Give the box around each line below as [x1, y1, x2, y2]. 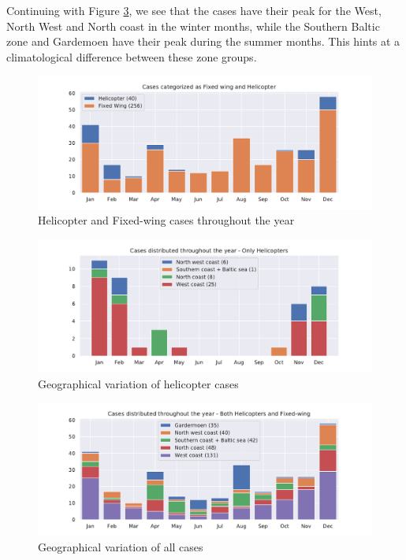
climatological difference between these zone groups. [6, 48, 257, 65]
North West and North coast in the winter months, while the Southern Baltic [6, 17, 380, 34]
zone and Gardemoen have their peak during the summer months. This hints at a [6, 33, 400, 50]
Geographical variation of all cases [38, 539, 203, 555]
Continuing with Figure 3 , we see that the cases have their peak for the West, [6, 2, 382, 18]
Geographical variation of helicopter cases [38, 375, 239, 391]
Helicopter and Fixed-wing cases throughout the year [38, 212, 295, 228]
